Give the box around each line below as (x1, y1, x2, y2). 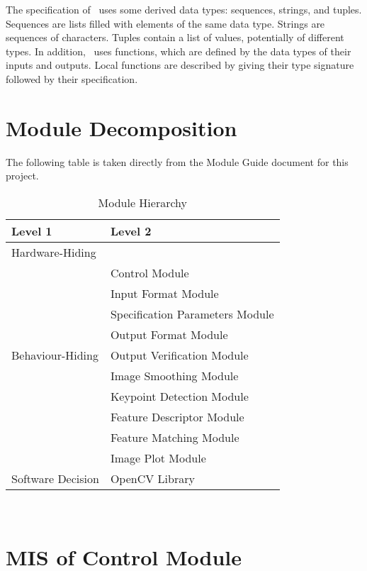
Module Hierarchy (98, 194, 187, 211)
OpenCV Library (110, 470, 195, 487)
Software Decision (11, 470, 99, 487)
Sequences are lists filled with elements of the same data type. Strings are (6, 16, 325, 31)
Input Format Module (110, 284, 219, 301)
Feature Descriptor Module (110, 408, 244, 425)
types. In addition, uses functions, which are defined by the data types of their (6, 43, 351, 58)
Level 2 (110, 222, 152, 239)
